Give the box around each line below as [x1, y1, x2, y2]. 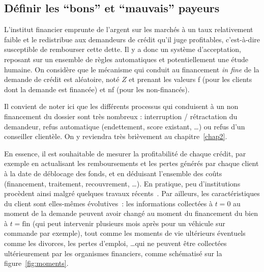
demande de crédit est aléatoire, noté [4, 74, 120, 85]
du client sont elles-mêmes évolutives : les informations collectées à [4, 198, 213, 208]
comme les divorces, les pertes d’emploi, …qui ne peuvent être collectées [4, 238, 227, 249]
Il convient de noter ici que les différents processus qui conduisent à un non [4, 101, 239, 112]
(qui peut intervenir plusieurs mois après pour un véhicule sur [33, 217, 225, 228]
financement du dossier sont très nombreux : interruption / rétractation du [4, 111, 238, 121]
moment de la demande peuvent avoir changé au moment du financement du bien [4, 208, 258, 219]
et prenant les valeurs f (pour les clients [129, 74, 252, 85]
